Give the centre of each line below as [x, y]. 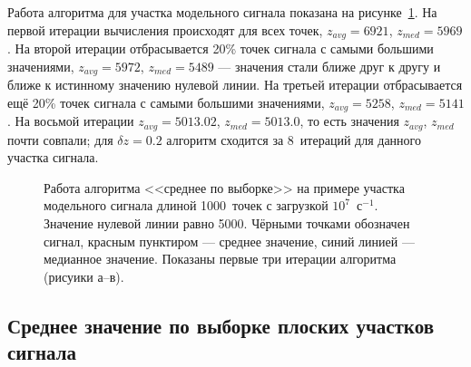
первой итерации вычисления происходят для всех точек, [165, 29]
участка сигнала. [53, 157]
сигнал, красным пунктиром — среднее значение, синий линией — [229, 241]
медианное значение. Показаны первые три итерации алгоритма [220, 259]
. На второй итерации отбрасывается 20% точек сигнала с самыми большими [221, 48]
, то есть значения [349, 121]
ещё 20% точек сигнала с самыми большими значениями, [166, 102]
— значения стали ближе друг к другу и [329, 66]
